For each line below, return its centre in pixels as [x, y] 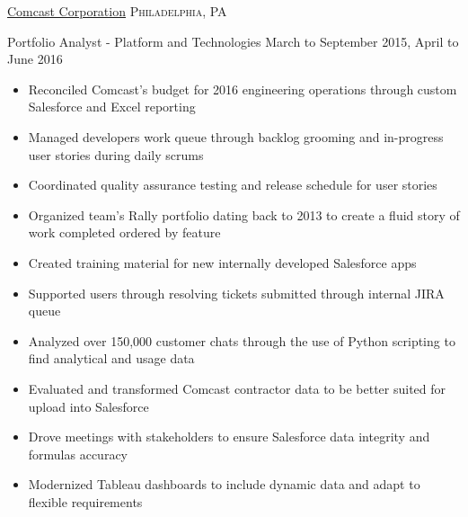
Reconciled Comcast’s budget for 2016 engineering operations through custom [243, 89]
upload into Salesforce [88, 406]
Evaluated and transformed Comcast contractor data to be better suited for [237, 388]
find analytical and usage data [111, 358]
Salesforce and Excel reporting [112, 107]
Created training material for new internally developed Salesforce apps [222, 262]
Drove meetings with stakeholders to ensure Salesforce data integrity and [229, 437]
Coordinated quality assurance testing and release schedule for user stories [233, 185]
